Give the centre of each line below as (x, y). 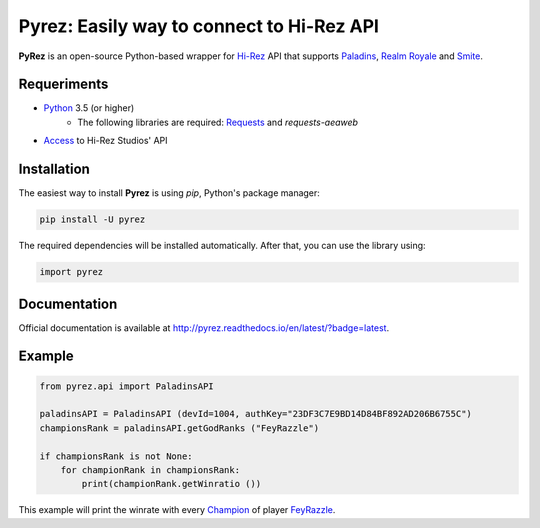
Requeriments (63, 84)
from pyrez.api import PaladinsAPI (126, 386)
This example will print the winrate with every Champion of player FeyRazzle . (177, 510)
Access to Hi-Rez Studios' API (106, 141)
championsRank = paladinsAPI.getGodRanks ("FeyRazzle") (179, 428)
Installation (54, 169)
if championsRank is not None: (116, 456)
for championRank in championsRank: (150, 469)
